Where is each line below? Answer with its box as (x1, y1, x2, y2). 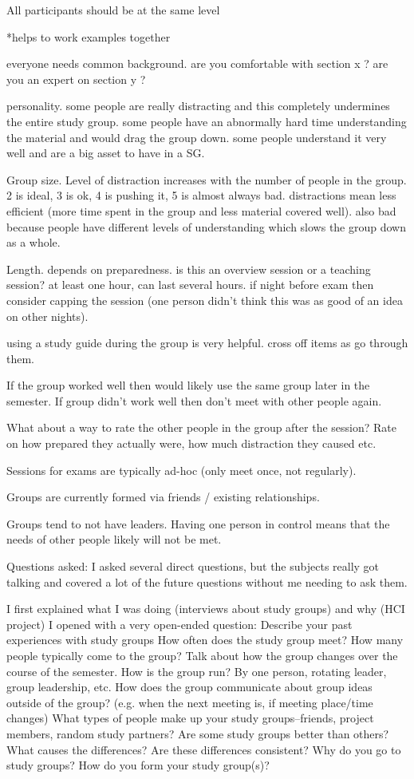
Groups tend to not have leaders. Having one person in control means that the (6, 515, 390, 532)
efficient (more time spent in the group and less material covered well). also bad (6, 202, 396, 219)
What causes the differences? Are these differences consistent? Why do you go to (6, 741, 401, 757)
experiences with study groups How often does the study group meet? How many (6, 631, 404, 648)
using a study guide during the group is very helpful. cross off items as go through (6, 334, 408, 351)
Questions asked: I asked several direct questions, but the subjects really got (6, 558, 380, 575)
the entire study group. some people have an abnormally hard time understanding (6, 113, 407, 129)
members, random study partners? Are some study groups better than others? (6, 725, 389, 741)
